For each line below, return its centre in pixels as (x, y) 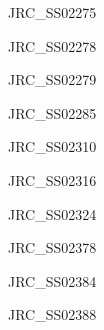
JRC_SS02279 (52, 79)
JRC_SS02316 (52, 179)
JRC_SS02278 (52, 45)
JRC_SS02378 (52, 247)
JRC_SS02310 (52, 146)
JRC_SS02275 (52, 12)
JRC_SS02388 (52, 314)
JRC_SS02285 (52, 112)
